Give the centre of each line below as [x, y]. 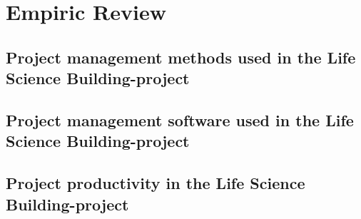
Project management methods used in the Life [181, 57]
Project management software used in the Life [180, 119]
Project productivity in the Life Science [156, 183]
